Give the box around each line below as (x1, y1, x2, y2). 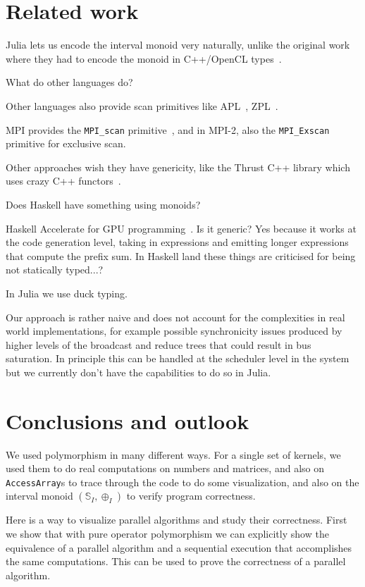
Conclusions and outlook (6, 406, 249, 435)
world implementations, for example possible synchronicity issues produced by (6, 323, 342, 338)
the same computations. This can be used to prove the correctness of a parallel (6, 554, 346, 569)
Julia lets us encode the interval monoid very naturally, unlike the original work (6, 37, 350, 52)
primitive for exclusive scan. (6, 136, 126, 151)
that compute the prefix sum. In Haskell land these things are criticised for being (6, 248, 356, 263)
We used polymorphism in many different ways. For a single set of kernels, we (6, 447, 341, 462)
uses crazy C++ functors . (6, 173, 121, 188)
